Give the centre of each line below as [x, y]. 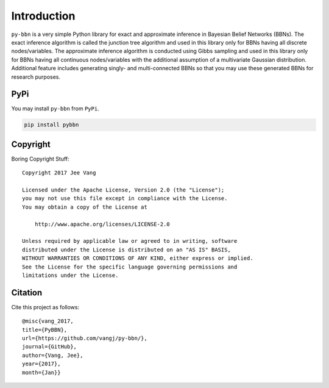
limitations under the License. [70, 275]
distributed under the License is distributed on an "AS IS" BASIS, [126, 250]
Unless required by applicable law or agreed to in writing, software [130, 241]
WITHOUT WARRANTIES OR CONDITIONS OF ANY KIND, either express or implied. [138, 258]
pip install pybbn [51, 125]
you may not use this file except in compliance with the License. [125, 199]
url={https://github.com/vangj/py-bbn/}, [85, 338]
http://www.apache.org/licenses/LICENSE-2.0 [102, 224]
